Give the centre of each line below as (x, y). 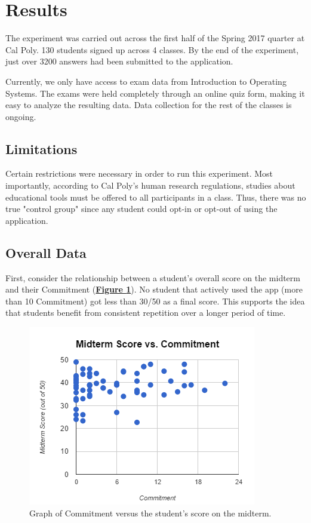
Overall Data (46, 252)
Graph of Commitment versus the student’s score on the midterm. (150, 513)
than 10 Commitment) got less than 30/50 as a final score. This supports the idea (155, 301)
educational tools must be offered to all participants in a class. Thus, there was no (156, 197)
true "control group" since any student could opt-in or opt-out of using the (141, 209)
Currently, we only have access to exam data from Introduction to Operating (146, 81)
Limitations (41, 148)
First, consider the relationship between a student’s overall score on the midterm (153, 277)
